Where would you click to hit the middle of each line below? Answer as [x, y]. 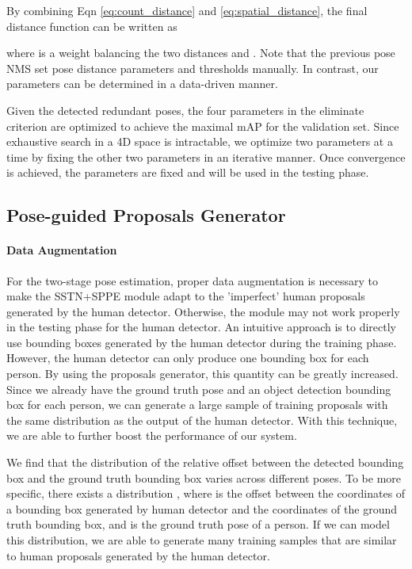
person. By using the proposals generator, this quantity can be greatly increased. [202, 374]
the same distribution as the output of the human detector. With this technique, [202, 420]
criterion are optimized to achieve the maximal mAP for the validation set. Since [203, 126]
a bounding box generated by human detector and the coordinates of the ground [202, 508]
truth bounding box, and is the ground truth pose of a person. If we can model [198, 524]
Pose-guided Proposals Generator [146, 215]
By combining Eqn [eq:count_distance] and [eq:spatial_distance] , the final [187, 10]
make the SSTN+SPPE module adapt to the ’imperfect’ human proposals [186, 296]
